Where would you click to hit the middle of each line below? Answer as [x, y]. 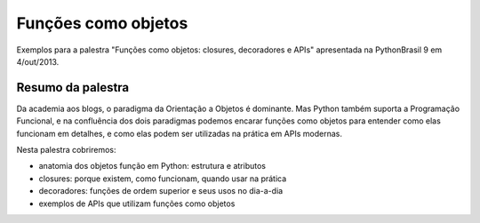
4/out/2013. [38, 61]
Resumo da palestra [73, 88]
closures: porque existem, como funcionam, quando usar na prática [163, 179]
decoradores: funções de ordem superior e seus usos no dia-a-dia [161, 191]
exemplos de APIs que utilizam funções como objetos [137, 203]
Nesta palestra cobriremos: [66, 150]
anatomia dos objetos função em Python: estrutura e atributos [152, 166]
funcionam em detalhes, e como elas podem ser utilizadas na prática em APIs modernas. [179, 133]
